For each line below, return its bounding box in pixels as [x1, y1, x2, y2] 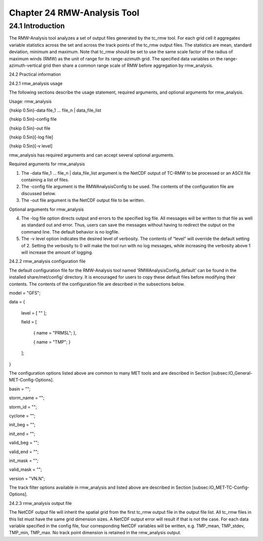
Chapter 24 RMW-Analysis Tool [9, 7, 140, 18]
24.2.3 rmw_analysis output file [9, 500, 72, 506]
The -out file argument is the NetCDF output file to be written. [21, 198, 145, 203]
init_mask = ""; [9, 458, 39, 463]
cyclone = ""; [9, 413, 36, 419]
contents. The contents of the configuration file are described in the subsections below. [9, 281, 185, 287]
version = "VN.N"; [9, 476, 45, 481]
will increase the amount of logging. [21, 249, 94, 255]
